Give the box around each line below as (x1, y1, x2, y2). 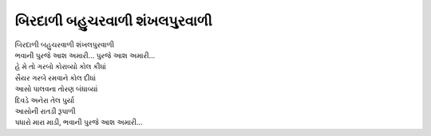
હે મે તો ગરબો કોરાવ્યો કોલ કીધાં (14, 62, 107, 72)
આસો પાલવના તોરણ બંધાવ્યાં (14, 84, 98, 94)
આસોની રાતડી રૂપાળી (14, 106, 76, 115)
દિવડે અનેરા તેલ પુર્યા (14, 95, 75, 105)
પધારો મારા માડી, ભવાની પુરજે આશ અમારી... (14, 118, 143, 127)
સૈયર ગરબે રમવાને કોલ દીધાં (14, 72, 96, 83)
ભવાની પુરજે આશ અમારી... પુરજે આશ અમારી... (14, 50, 156, 60)
